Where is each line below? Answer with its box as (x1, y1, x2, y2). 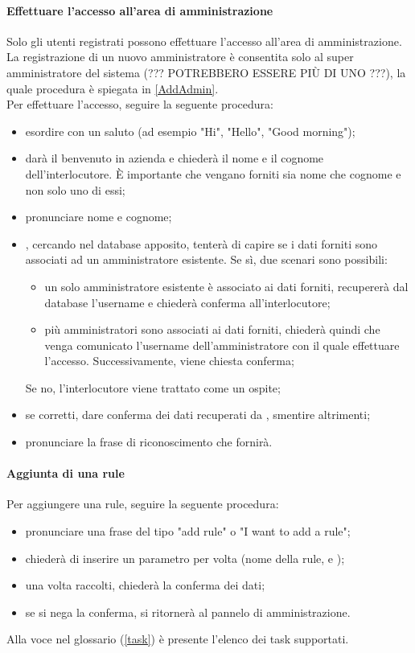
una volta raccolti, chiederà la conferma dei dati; (25, 577, 265, 593)
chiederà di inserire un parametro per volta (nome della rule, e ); (25, 549, 345, 566)
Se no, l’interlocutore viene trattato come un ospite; (25, 379, 281, 396)
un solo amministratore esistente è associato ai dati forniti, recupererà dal (44, 277, 409, 294)
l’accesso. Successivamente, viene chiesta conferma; (44, 352, 294, 369)
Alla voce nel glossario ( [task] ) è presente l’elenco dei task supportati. (6, 630, 349, 647)
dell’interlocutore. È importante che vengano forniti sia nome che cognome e (25, 165, 401, 182)
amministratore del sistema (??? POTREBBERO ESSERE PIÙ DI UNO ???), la (6, 64, 406, 80)
